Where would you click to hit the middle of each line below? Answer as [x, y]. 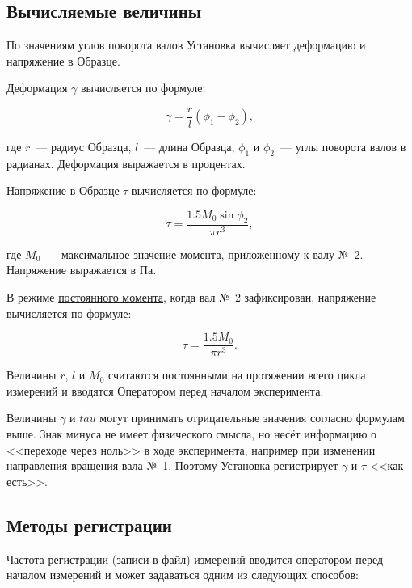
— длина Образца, [189, 147]
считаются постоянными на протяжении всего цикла [237, 375]
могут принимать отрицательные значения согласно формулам [252, 418]
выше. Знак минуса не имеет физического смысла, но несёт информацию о [192, 434]
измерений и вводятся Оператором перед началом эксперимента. [165, 390]
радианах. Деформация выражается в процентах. [126, 163]
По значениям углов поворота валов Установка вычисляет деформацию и [186, 45]
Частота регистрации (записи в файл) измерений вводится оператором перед [195, 558]
